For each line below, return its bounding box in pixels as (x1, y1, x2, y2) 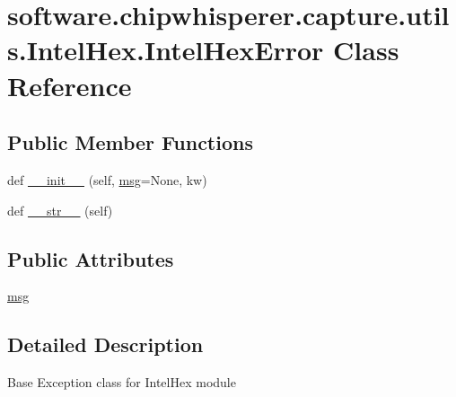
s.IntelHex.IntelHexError (7, 31, 324, 68)
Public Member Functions (7, 128, 253, 156)
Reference (7, 66, 132, 103)
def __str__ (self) (7, 200, 113, 219)
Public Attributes (7, 244, 174, 272)
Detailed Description (7, 331, 204, 358)
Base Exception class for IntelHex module (7, 373, 236, 392)
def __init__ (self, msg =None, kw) (7, 170, 207, 189)
